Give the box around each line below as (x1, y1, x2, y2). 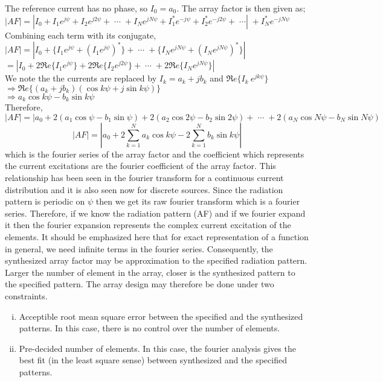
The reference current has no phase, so (5, 2, 148, 14)
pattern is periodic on (5, 195, 85, 208)
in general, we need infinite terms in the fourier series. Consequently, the (5, 242, 273, 255)
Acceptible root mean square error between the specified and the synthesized (19, 310, 303, 322)
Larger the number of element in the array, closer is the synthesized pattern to (5, 266, 295, 278)
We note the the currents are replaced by (5, 72, 157, 84)
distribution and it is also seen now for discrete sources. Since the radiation (5, 183, 283, 196)
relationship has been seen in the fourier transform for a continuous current (5, 171, 284, 184)
